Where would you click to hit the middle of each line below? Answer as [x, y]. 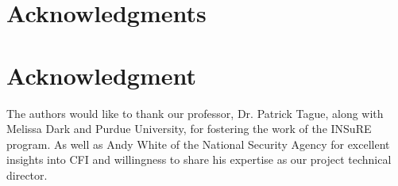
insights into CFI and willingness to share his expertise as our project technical [199, 159]
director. [27, 175]
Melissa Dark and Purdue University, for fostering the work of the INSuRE [189, 129]
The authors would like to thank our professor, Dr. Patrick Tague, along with [195, 113]
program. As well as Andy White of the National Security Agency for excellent [198, 144]
